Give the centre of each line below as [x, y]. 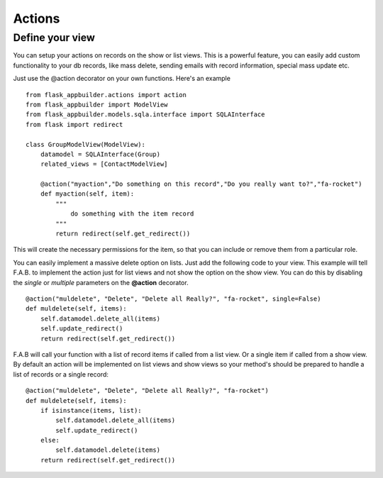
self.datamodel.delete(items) [108, 450]
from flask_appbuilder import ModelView [97, 104]
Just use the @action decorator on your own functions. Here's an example [122, 79]
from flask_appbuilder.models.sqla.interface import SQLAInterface [145, 115]
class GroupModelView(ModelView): [85, 144]
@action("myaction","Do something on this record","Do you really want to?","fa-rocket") [201, 184]
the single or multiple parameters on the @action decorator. [101, 282]
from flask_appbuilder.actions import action [106, 95]
